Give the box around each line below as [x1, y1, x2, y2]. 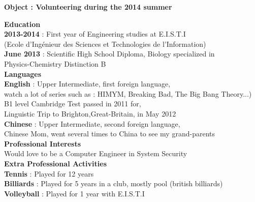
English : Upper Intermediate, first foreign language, [4, 78, 171, 89]
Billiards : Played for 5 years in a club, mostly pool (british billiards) [4, 178, 223, 189]
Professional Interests [4, 138, 81, 149]
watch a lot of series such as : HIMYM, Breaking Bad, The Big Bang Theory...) [4, 88, 252, 99]
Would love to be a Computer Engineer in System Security [4, 148, 187, 159]
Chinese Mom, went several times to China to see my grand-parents [4, 128, 215, 139]
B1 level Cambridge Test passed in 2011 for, [4, 98, 141, 109]
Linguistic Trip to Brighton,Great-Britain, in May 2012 [4, 108, 176, 119]
